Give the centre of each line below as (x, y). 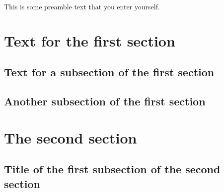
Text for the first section (90, 40)
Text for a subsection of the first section (109, 72)
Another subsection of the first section (105, 101)
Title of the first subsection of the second (112, 169)
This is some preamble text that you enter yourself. (82, 6)
